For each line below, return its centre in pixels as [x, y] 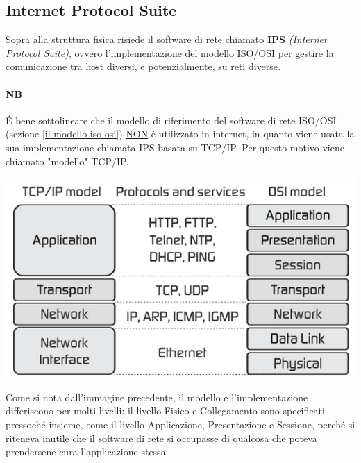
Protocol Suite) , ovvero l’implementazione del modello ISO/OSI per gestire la [170, 52]
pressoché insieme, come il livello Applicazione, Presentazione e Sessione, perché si [180, 424]
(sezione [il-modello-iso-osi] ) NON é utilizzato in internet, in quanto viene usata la [180, 134]
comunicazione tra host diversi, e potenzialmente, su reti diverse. [143, 66]
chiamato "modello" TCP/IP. [67, 161]
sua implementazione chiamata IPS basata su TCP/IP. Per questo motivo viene [175, 147]
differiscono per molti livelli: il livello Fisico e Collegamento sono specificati [165, 411]
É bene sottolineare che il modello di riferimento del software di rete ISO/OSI [171, 120]
